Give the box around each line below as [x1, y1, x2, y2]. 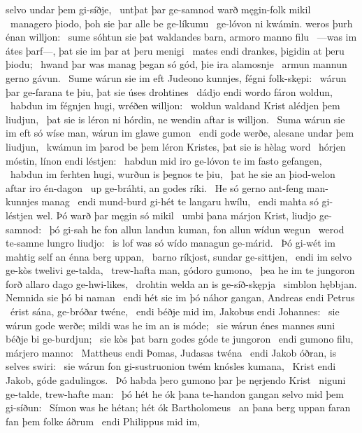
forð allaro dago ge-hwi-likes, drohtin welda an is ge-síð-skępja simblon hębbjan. [6, 276, 357, 291]
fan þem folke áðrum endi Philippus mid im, [6, 413, 201, 428]
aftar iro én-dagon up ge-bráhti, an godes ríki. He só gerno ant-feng [6, 180, 304, 195]
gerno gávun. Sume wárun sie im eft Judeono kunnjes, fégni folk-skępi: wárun [6, 70, 347, 85]
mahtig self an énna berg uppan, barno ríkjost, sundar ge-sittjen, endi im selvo [6, 249, 352, 263]
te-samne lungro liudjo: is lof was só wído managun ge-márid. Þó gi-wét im [6, 235, 335, 250]
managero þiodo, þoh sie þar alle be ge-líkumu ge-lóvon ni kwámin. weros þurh [10, 15, 353, 30]
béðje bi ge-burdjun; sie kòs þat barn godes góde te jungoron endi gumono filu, [6, 331, 354, 346]
